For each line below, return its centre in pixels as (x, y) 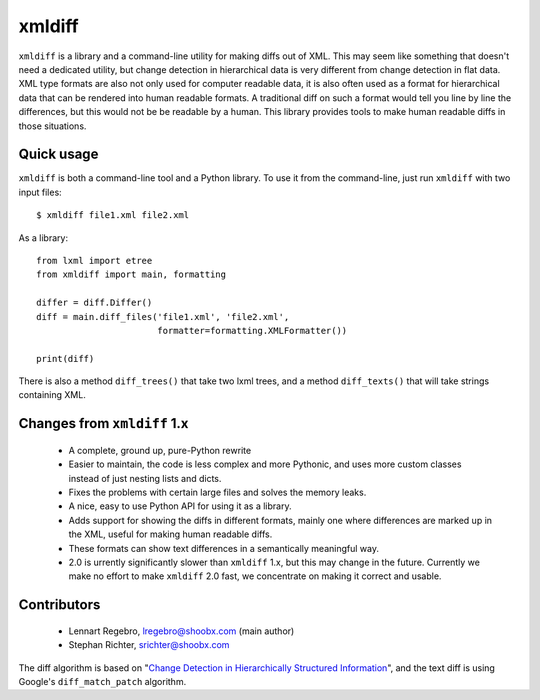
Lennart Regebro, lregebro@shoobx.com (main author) (181, 631)
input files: (40, 192)
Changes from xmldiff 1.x (103, 423)
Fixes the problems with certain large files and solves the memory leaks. (217, 492)
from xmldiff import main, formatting (131, 274)
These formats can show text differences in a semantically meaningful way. (224, 548)
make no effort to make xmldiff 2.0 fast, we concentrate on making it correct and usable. (255, 576)
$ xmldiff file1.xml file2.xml (113, 215)
